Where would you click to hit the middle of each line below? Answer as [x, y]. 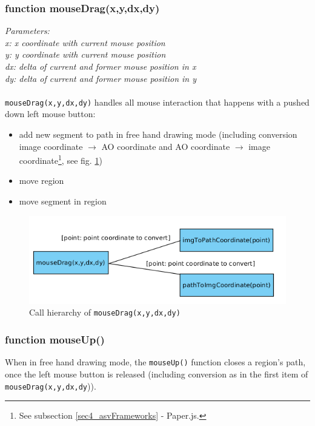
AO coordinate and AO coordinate [166, 146]
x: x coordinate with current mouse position [85, 42]
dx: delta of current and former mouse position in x [101, 66]
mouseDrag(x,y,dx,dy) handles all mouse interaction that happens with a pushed [157, 102]
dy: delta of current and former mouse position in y [101, 78]
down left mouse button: [50, 114]
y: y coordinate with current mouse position [85, 54]
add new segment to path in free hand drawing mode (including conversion [158, 134]
